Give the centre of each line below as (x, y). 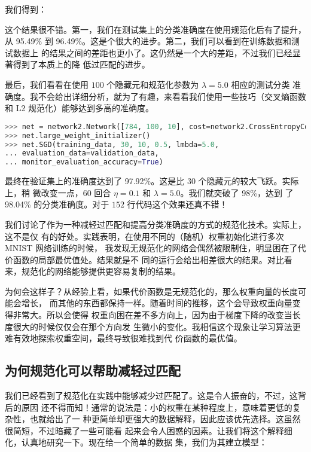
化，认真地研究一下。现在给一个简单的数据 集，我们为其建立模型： (136, 442)
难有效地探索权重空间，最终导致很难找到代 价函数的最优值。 (124, 338)
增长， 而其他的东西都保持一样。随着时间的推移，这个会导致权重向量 (157, 303)
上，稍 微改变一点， (44, 192)
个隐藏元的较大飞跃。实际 (249, 181)
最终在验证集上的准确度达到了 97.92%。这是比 (95, 181)
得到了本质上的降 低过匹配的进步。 (81, 64)
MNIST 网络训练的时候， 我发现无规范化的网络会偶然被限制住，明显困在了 (151, 248)
